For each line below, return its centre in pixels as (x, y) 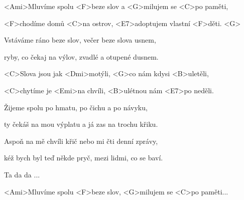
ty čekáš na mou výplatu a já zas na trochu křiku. (81, 124)
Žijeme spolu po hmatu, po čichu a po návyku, (76, 107)
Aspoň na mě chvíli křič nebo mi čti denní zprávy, (81, 141)
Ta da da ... (22, 174)
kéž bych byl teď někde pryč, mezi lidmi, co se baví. (84, 158)
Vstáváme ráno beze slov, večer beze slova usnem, (80, 40)
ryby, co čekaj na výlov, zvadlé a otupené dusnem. (81, 56)
